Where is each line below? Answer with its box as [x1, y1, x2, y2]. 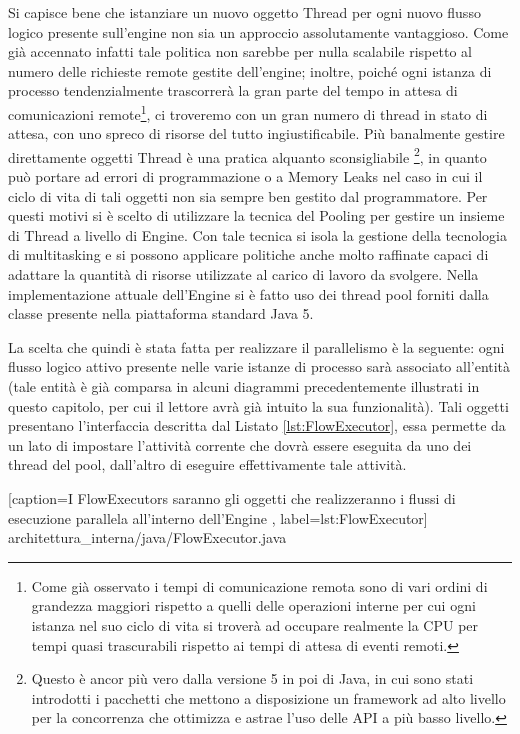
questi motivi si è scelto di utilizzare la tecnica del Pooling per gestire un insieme [8, 205, 505, 226]
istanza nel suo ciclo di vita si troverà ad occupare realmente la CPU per [31, 614, 479, 635]
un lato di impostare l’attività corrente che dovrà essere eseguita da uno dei [8, 434, 472, 455]
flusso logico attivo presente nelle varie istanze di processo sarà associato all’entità [8, 356, 511, 377]
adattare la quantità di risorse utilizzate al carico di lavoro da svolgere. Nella [8, 264, 479, 285]
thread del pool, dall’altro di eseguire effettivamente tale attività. [8, 454, 407, 475]
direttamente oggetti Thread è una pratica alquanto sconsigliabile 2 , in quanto [8, 143, 487, 167]
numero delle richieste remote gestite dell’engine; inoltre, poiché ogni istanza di [8, 60, 492, 81]
